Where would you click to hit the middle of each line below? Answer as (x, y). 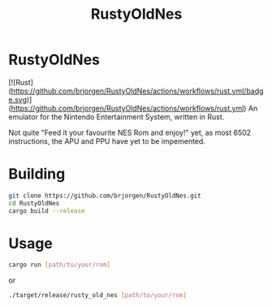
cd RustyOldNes (34, 203)
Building (37, 174)
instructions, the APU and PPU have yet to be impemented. (107, 141)
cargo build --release (47, 211)
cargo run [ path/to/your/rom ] (60, 265)
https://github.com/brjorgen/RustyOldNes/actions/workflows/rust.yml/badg (137, 91)
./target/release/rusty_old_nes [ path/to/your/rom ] (97, 296)
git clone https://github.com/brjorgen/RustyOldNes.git (105, 196)
